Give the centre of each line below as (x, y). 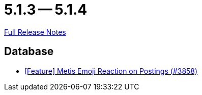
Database (29, 52)
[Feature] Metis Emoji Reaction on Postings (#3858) (111, 71)
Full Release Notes (35, 32)
